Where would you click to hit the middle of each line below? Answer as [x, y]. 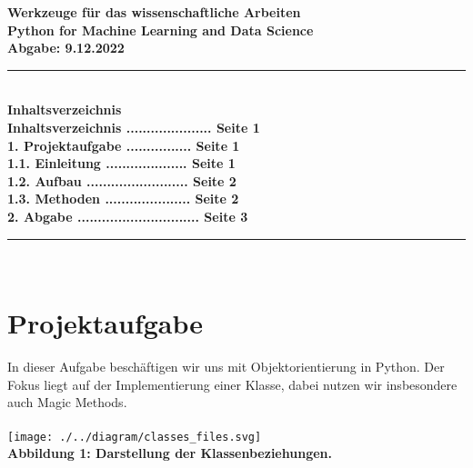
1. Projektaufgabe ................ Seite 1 [124, 145]
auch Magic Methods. [67, 402]
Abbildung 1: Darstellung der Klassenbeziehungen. [170, 453]
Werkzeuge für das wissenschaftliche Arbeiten [154, 12]
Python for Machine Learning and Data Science [161, 30]
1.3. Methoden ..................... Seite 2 [123, 199]
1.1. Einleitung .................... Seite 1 [121, 163]
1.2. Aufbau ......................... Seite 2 [122, 180]
